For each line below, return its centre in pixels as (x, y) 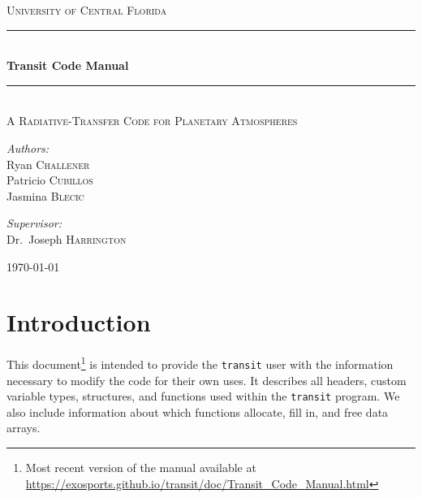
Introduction (79, 322)
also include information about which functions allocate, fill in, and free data (198, 411)
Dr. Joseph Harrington (67, 238)
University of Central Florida (87, 10)
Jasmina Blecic (45, 195)
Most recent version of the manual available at (141, 467)
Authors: (28, 147)
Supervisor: (34, 223)
